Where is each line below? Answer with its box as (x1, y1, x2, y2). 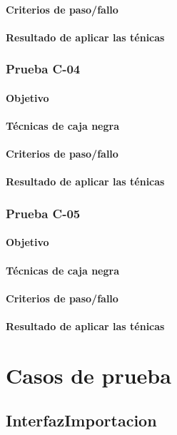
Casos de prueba (6, 360, 171, 389)
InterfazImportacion (6, 409, 157, 431)
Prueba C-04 (6, 60, 81, 78)
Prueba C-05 (6, 204, 81, 222)
